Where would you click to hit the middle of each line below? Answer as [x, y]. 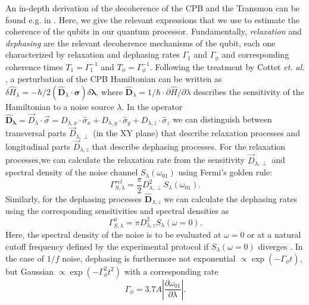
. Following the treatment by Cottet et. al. [227, 66]
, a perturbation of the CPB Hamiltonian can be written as [114, 79]
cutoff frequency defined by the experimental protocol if [107, 246]
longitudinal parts [38, 147]
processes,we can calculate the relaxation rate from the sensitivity [125, 160]
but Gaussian [30, 271]
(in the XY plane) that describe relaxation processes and [196, 133]
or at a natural [274, 235]
